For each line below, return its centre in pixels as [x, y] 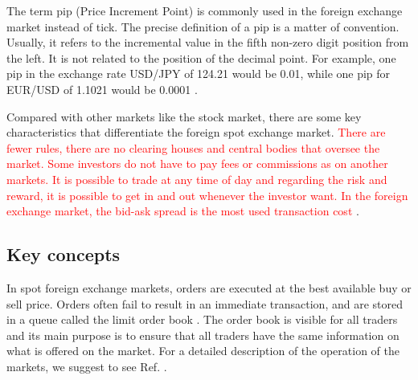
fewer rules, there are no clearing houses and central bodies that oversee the [193, 147]
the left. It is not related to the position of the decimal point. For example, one [201, 57]
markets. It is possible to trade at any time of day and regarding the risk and [197, 179]
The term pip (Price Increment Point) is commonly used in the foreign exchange [205, 10]
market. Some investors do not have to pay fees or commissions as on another [197, 163]
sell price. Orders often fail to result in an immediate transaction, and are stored [205, 303]
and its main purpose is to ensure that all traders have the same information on [203, 335]
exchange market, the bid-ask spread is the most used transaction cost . [183, 211]
